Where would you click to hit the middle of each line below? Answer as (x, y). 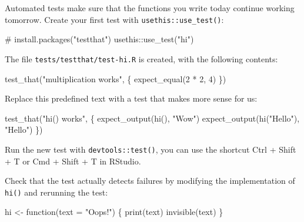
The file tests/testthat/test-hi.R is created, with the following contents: (141, 58)
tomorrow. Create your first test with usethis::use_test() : (114, 19)
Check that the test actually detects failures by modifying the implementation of (150, 181)
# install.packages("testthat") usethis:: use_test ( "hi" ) (99, 39)
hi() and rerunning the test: (56, 192)
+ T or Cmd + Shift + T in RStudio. (73, 161)
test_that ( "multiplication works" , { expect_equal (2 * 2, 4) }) (116, 78)
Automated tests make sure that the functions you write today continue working (150, 8)
